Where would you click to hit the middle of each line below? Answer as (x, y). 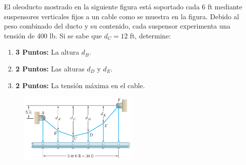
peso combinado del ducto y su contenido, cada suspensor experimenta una (117, 26)
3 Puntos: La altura (47, 52)
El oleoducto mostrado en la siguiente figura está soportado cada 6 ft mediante (123, 6)
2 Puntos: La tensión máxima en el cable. (80, 85)
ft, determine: (150, 35)
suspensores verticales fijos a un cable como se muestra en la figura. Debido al (122, 16)
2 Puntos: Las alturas (50, 68)
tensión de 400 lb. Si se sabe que (53, 35)
